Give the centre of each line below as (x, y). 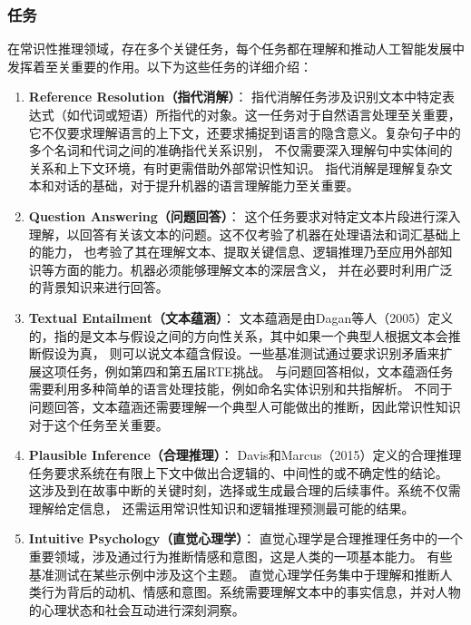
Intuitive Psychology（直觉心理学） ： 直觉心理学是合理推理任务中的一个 (245, 538)
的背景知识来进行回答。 (98, 287)
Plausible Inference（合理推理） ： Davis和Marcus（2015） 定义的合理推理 (245, 455)
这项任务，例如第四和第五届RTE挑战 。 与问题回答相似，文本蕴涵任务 (247, 371)
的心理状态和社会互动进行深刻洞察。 (137, 609)
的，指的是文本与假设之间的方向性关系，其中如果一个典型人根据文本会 (238, 335)
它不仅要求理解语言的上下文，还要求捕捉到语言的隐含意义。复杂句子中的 (245, 132)
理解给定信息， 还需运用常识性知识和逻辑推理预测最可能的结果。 (221, 508)
